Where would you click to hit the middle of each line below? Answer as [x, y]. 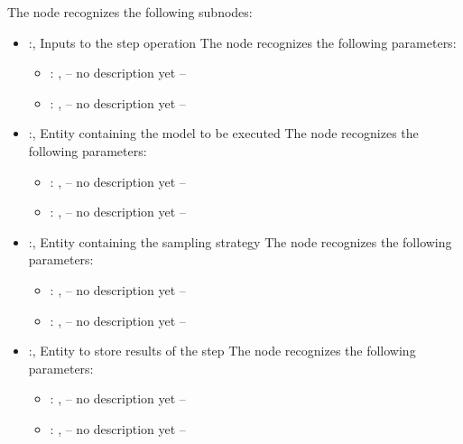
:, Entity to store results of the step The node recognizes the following [222, 351]
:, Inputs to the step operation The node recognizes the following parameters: [242, 42]
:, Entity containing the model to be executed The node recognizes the [223, 133]
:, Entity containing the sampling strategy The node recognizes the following [240, 241]
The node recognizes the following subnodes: [130, 12]
